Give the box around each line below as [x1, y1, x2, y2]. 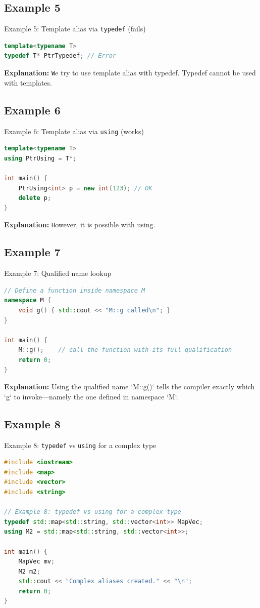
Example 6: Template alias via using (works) [4, 126, 144, 136]
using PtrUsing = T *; [4, 154, 77, 162]
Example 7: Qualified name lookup [4, 268, 112, 278]
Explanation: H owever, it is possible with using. [4, 219, 155, 230]
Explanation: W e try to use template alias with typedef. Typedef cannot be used [4, 67, 256, 78]
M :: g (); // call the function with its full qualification [18, 346, 232, 354]
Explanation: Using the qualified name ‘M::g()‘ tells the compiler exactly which [4, 381, 255, 392]
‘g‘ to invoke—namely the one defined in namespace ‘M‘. [4, 391, 178, 401]
